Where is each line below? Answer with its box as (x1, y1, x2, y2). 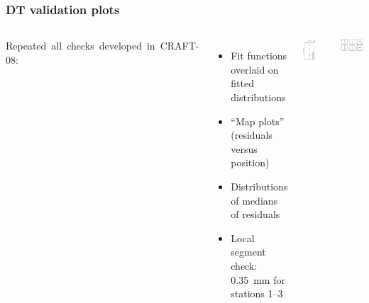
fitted (231, 76, 254, 91)
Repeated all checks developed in (6, 38, 155, 53)
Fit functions (231, 48, 287, 63)
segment (231, 244, 266, 259)
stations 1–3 (231, 286, 283, 301)
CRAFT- (160, 38, 199, 53)
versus (231, 141, 258, 156)
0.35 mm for (231, 272, 285, 287)
